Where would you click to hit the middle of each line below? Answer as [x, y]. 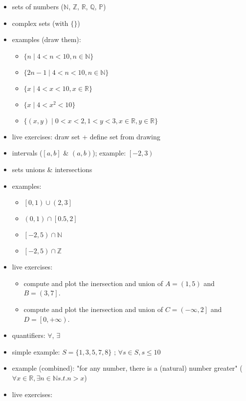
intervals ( [27, 153]
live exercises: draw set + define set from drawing [86, 136]
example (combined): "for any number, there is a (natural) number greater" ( [127, 368]
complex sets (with [40, 23]
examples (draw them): [46, 39]
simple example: [36, 351]
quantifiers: [29, 335]
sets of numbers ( [38, 6]
